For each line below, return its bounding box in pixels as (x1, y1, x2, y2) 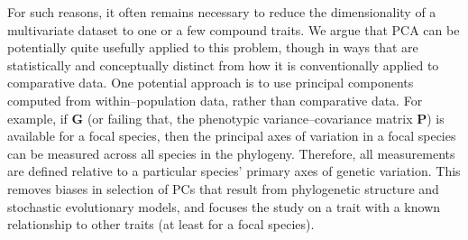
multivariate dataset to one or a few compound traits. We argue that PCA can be (7, 20, 460, 39)
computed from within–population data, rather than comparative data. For (7, 90, 423, 109)
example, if (7, 108, 68, 127)
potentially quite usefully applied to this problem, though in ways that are (7, 38, 418, 57)
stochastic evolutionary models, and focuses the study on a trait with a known (7, 197, 441, 216)
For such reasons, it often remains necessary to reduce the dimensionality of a (7, 3, 436, 21)
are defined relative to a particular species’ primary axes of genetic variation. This (7, 162, 461, 180)
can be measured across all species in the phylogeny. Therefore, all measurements (7, 143, 455, 162)
